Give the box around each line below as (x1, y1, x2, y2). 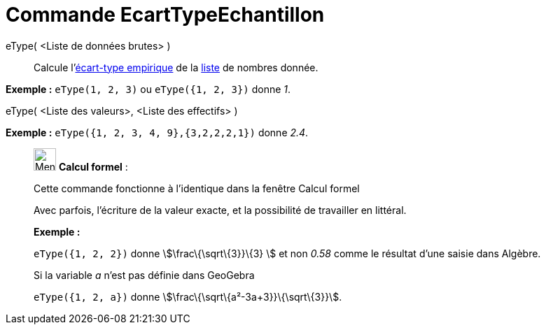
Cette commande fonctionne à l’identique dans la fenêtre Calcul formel (34, 182, 360, 194)
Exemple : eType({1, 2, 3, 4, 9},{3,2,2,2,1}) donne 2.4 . (6, 126, 309, 138)
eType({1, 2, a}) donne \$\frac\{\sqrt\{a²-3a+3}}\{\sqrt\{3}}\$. (34, 290, 342, 303)
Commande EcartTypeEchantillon (6, 3, 325, 27)
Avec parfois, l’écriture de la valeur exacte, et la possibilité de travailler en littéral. (34, 203, 407, 216)
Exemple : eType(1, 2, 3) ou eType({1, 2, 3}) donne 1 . (6, 82, 291, 95)
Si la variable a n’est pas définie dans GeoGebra (34, 268, 255, 281)
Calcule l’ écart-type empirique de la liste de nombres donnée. (34, 61, 318, 73)
